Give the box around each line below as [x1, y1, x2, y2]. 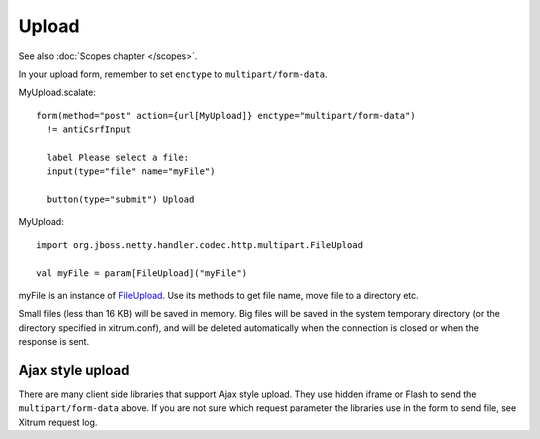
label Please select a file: [46, 151, 190, 163]
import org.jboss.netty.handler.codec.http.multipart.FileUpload [36, 239, 364, 250]
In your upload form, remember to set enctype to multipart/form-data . [18, 68, 329, 80]
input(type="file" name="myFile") [46, 166, 216, 177]
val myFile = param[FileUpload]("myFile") [36, 267, 248, 279]
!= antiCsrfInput [46, 124, 132, 135]
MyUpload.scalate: [18, 86, 97, 99]
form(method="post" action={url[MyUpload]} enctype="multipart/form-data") [36, 110, 416, 121]
